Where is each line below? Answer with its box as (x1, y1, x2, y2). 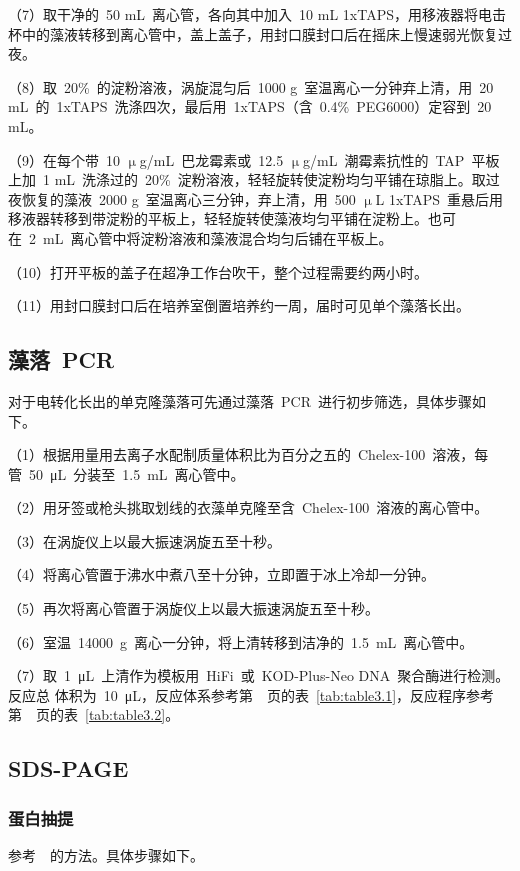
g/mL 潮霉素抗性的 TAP (302, 149, 465, 170)
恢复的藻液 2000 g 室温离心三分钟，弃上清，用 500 (21, 188, 356, 209)
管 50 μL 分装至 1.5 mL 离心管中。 (8, 463, 245, 484)
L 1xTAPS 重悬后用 (375, 188, 504, 209)
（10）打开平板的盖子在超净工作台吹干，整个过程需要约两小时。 (8, 261, 428, 282)
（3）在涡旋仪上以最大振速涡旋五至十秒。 (8, 530, 281, 551)
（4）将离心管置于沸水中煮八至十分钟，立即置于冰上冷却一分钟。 (8, 564, 435, 585)
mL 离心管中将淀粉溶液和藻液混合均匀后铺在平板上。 (42, 227, 393, 248)
